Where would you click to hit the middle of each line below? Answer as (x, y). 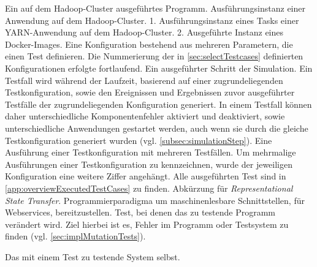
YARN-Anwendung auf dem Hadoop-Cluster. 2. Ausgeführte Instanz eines (144, 32)
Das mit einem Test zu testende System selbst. (93, 256)
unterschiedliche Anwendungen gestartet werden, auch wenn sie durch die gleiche (157, 128)
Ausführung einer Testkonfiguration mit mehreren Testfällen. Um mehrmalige (151, 152)
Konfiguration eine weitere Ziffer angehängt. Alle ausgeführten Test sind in (146, 176)
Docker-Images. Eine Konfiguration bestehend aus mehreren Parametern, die (149, 44)
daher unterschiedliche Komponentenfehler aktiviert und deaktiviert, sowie (145, 116)
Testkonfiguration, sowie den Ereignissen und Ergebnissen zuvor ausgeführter (150, 92)
